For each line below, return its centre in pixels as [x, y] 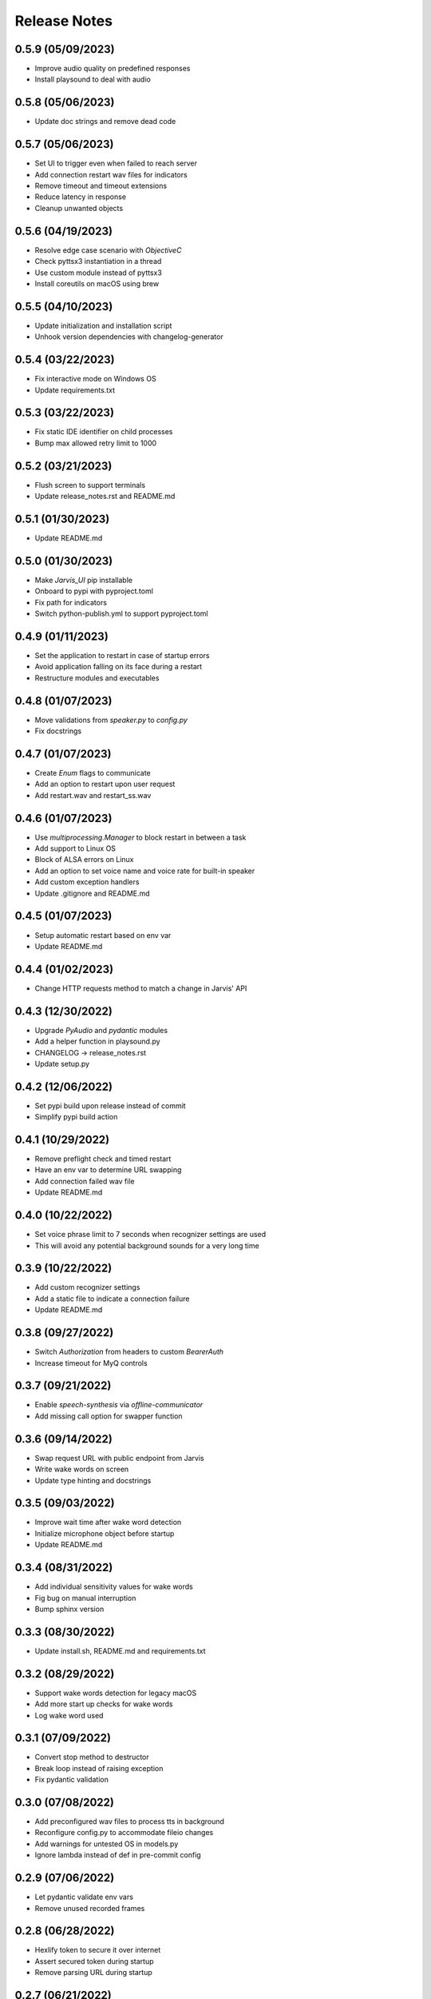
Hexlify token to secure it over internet [98, 1950]
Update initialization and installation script [103, 325]
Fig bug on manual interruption [85, 1598]
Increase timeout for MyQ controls [91, 1363]
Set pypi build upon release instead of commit [111, 1105]
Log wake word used [69, 1715]
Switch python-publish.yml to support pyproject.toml [122, 614]
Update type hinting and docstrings [93, 1480]
